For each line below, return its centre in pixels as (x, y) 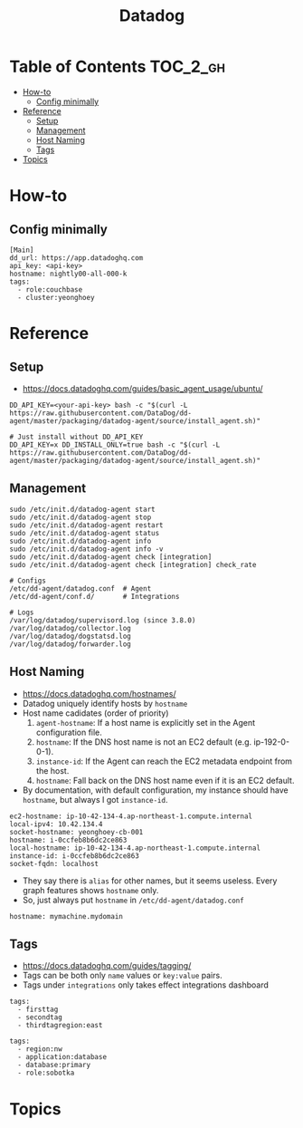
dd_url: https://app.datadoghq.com (76, 258)
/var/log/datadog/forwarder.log (70, 644)
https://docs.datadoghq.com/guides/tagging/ (107, 966)
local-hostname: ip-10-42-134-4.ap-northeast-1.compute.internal (135, 848)
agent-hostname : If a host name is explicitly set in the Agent (146, 722)
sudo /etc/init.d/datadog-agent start (82, 509)
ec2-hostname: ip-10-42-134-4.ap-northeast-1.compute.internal (131, 816)
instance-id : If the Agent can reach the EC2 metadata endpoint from (164, 761)
